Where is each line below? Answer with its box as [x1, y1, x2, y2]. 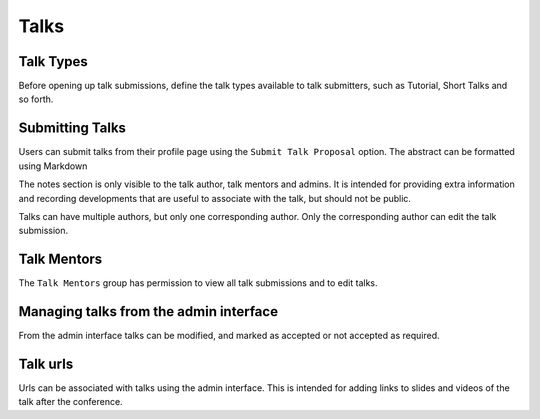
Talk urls [18, 355, 74, 372]
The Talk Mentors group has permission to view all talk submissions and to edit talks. [18, 277, 379, 289]
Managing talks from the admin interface [18, 303, 279, 320]
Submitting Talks [18, 120, 127, 137]
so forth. [18, 93, 54, 105]
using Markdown [18, 160, 88, 172]
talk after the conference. [18, 396, 124, 408]
